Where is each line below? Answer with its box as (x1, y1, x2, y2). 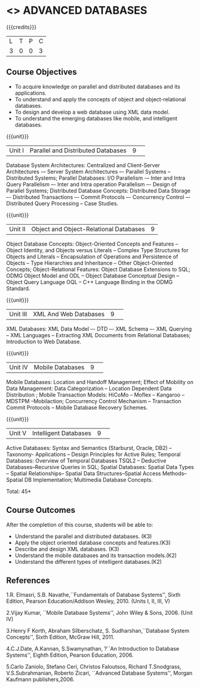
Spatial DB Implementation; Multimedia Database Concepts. (6, 476, 153, 483)
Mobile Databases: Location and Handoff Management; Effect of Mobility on (6, 378, 194, 385)
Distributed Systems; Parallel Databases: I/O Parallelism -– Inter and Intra (6, 174, 186, 182)
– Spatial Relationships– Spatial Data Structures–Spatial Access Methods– (6, 470, 187, 477)
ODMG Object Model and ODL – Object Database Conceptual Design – (6, 272, 179, 279)
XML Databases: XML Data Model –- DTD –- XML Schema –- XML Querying (6, 325, 192, 333)
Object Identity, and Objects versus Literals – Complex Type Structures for (6, 246, 189, 253)
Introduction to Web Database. (6, 338, 82, 345)
